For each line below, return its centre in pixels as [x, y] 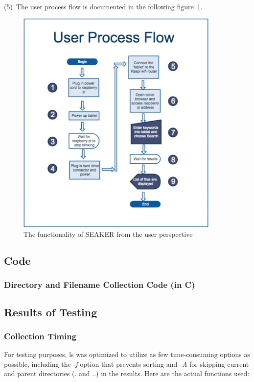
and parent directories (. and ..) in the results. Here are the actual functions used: [127, 373]
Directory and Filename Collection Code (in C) [100, 285]
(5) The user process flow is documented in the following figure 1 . [103, 6]
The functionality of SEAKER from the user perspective [108, 234]
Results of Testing [51, 312]
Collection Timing [40, 336]
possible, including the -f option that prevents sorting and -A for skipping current [127, 364]
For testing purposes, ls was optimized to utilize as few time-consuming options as [127, 354]
